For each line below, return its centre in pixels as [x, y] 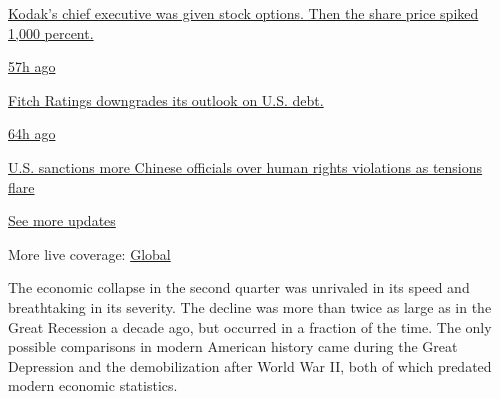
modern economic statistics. [93, 385]
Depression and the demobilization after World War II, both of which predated [250, 365]
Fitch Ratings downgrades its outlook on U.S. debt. [166, 99]
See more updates [62, 220]
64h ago [32, 133]
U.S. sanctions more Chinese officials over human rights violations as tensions [245, 166]
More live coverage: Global [89, 253]
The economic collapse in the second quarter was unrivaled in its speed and [239, 287]
